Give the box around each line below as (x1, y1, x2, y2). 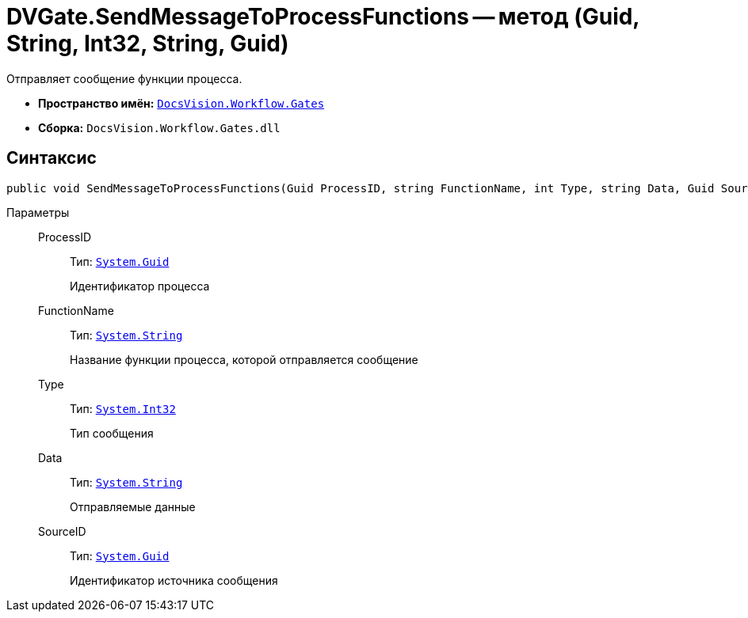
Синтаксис (6, 148, 97, 169)
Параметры (6, 205, 70, 219)
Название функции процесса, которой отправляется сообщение (70, 352, 418, 366)
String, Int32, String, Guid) (6, 30, 289, 57)
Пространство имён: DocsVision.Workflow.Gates (38, 96, 325, 110)
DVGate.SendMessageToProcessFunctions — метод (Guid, (6, 3, 639, 30)
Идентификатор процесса (70, 279, 210, 293)
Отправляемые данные (70, 499, 196, 514)
